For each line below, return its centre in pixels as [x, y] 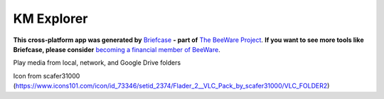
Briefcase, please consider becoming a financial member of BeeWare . [117, 49]
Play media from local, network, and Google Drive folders [97, 63]
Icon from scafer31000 [47, 75]
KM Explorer [50, 19]
